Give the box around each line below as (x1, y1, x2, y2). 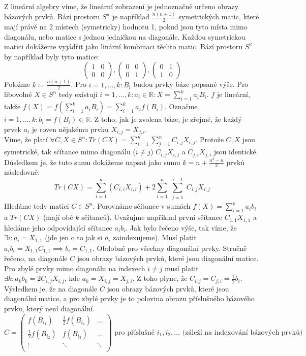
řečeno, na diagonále (4, 253, 68, 264)
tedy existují (58, 89, 98, 100)
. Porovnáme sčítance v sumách (93, 201, 191, 211)
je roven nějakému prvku (32, 123, 109, 134)
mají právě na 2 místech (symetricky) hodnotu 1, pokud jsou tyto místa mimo (4, 21, 248, 31)
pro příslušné (114, 329, 155, 336)
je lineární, (217, 89, 250, 100)
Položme (4, 79, 30, 89)
